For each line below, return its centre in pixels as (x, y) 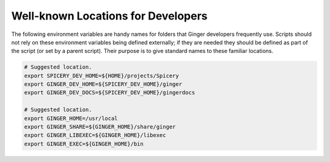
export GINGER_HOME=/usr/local (71, 118)
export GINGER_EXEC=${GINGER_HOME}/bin (84, 144)
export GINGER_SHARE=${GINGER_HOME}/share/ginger (100, 127)
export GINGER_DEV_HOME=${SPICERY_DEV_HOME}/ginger (103, 84)
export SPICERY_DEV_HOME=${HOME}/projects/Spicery (102, 76)
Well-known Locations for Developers (109, 16)
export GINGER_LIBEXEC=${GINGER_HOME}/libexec (95, 135)
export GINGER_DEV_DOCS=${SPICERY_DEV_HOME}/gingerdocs (110, 93)
